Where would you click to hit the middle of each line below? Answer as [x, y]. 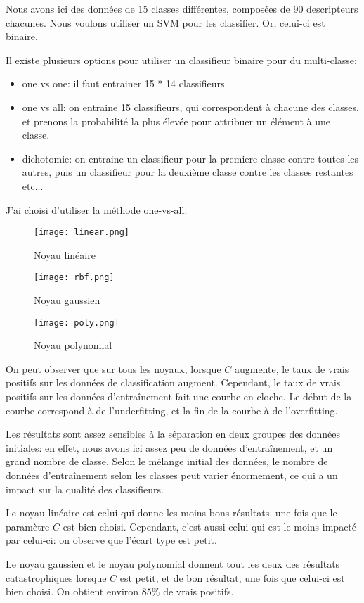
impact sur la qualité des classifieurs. [85, 489]
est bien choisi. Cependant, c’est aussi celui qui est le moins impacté [210, 526]
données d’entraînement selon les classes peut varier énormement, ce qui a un [172, 475]
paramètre [28, 526]
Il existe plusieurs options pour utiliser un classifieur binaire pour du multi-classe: [181, 59]
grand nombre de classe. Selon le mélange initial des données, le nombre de [167, 461]
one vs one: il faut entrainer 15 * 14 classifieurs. [125, 83]
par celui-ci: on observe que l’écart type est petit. [111, 540]
